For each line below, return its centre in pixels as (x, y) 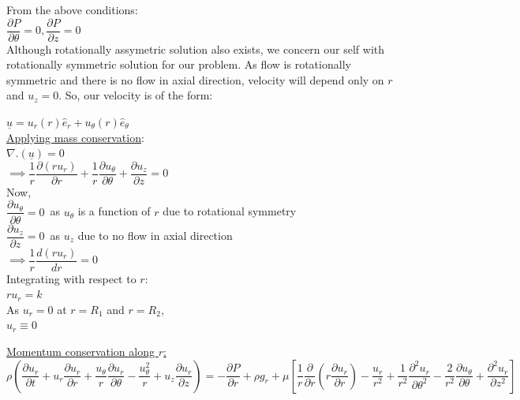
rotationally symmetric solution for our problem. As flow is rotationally (179, 64)
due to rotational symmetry (230, 211)
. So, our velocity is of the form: (136, 95)
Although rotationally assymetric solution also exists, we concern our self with (196, 49)
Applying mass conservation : (75, 137)
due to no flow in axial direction (155, 235)
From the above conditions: (72, 9)
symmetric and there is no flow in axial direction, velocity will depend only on (195, 79)
